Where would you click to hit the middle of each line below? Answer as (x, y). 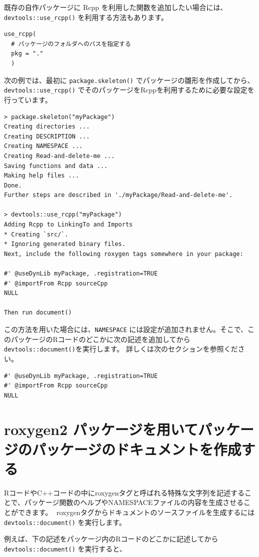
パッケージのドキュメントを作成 (137, 449)
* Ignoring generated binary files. (65, 244)
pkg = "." (27, 54)
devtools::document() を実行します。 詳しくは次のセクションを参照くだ (121, 349)
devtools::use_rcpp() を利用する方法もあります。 (86, 17)
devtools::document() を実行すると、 (65, 548)
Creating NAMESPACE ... (43, 146)
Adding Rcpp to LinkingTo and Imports (68, 225)
